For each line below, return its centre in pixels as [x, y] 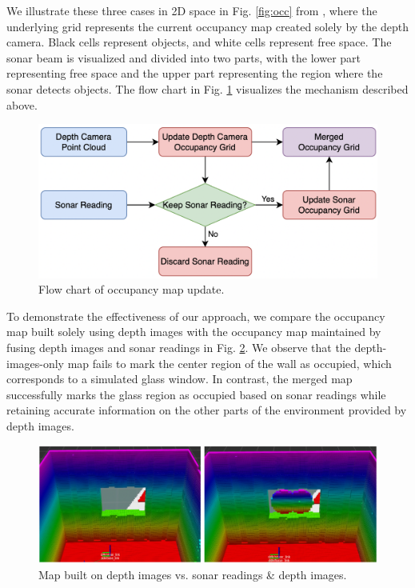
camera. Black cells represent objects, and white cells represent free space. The [199, 42]
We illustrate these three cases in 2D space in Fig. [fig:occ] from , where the [192, 10]
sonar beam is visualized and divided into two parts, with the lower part [184, 57]
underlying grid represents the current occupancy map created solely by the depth [207, 26]
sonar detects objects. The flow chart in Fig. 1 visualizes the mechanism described [207, 88]
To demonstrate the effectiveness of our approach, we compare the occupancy [196, 316]
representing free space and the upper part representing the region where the [195, 73]
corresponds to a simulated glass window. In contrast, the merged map [180, 379]
